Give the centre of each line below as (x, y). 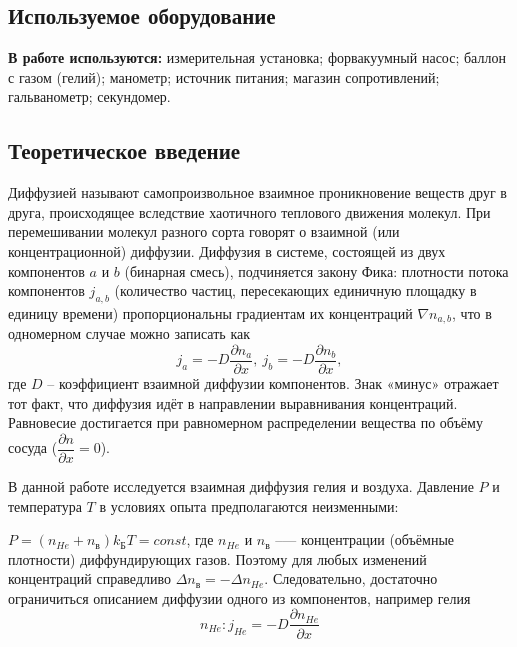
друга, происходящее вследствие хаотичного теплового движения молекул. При (249, 211)
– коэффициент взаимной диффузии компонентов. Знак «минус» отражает (273, 383)
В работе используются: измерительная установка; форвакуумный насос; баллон (257, 57)
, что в (472, 312)
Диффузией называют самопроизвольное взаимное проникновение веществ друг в (257, 192)
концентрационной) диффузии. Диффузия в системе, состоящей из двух (227, 250)
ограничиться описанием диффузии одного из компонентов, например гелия (239, 597)
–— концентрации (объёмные (365, 539)
